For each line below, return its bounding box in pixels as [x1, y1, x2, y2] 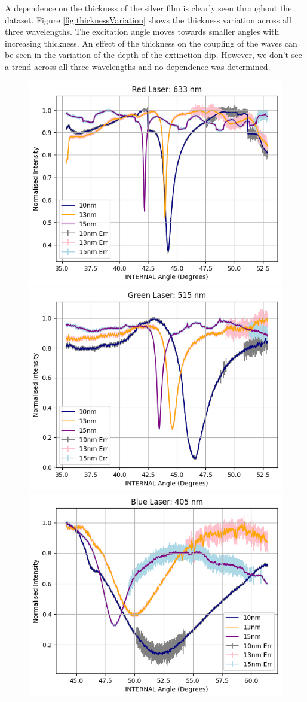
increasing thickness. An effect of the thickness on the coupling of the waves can [5, 37, 297, 49]
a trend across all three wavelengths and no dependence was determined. [5, 60, 271, 72]
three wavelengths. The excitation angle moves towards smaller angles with [5, 25, 280, 38]
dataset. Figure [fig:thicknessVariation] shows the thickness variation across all [5, 13, 291, 26]
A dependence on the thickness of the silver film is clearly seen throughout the [5, 2, 292, 14]
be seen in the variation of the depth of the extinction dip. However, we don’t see [5, 48, 302, 61]
